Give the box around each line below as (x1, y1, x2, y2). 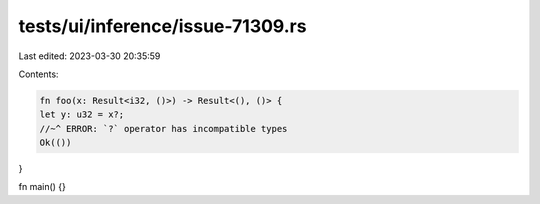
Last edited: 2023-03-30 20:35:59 (18, 50, 161, 62)
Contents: (18, 68, 59, 80)
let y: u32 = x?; (39, 109, 125, 120)
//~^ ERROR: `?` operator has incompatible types (39, 123, 288, 134)
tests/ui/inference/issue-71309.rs (18, 15, 307, 37)
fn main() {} (18, 181, 67, 193)
